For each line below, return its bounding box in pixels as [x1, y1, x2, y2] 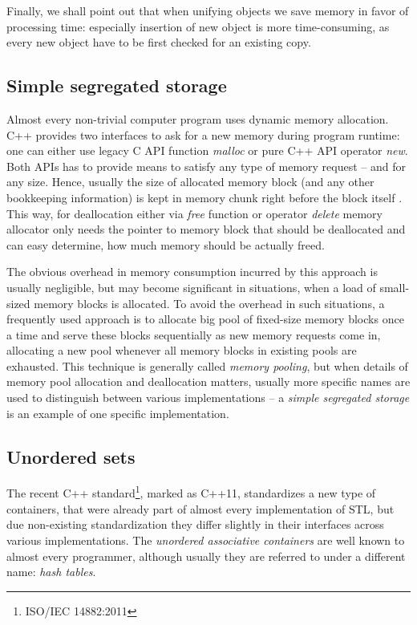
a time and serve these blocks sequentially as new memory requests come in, [6, 326, 381, 343]
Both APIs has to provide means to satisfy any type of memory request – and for [6, 157, 406, 174]
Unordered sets [6, 444, 136, 469]
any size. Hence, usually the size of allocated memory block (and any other [6, 173, 374, 190]
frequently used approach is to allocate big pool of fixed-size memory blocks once [6, 310, 404, 327]
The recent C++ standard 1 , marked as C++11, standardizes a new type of [6, 482, 376, 501]
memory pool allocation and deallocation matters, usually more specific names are [6, 373, 411, 390]
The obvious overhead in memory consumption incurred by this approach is [6, 263, 378, 280]
